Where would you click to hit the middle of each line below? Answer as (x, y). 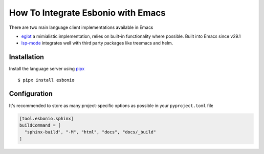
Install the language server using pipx (47, 69)
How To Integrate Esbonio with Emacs (87, 13)
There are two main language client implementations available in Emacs (81, 27)
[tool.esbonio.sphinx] (46, 118)
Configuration (31, 94)
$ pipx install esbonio (46, 80)
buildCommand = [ (40, 125)
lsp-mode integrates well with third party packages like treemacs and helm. (97, 43)
